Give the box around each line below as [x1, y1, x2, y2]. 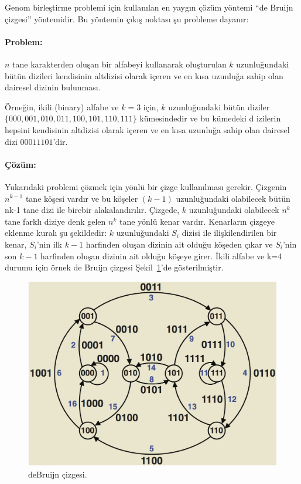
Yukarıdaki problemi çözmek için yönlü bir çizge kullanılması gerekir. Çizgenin [5, 180, 287, 192]
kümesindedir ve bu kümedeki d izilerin [139, 112, 281, 124]
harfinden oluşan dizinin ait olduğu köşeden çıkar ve [85, 238, 273, 250]
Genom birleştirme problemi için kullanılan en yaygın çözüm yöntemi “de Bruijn [5, 1, 293, 13]
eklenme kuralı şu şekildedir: [5, 226, 107, 239]
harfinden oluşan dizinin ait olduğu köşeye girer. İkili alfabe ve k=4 [40, 249, 282, 262]
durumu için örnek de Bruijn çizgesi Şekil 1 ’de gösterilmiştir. [5, 261, 224, 273]
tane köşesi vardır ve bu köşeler [25, 192, 138, 204]
